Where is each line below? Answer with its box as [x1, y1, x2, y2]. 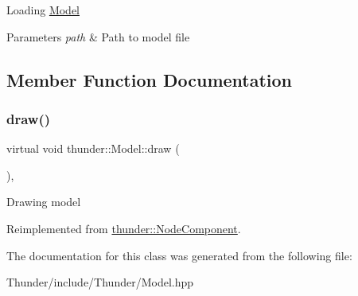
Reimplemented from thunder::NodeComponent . [6, 220, 241, 236]
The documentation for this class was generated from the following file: [6, 247, 352, 263]
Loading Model [6, 2, 80, 18]
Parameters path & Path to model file [6, 28, 190, 45]
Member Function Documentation [6, 67, 293, 92]
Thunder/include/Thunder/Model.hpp [6, 274, 194, 290]
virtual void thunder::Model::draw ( [6, 140, 180, 157]
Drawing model [6, 193, 81, 210]
